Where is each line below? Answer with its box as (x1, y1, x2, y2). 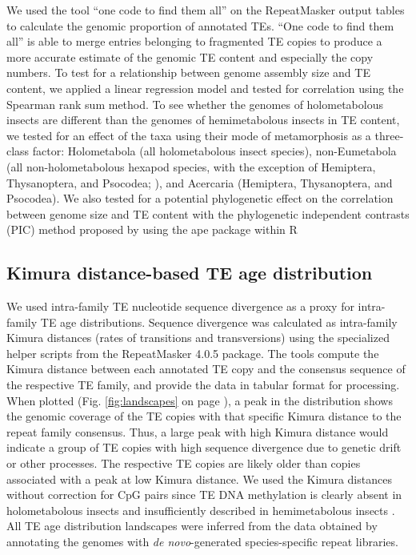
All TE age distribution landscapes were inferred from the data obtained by (6, 517, 378, 534)
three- (374, 127, 404, 143)
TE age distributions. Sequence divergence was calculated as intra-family (40, 313, 398, 330)
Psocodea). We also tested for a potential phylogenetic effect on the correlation (6, 190, 394, 207)
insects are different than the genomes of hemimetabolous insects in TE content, (6, 111, 400, 128)
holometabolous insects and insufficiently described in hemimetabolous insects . (6, 501, 395, 518)
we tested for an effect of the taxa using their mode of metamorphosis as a (6, 127, 371, 143)
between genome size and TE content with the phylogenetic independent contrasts (6, 205, 410, 222)
